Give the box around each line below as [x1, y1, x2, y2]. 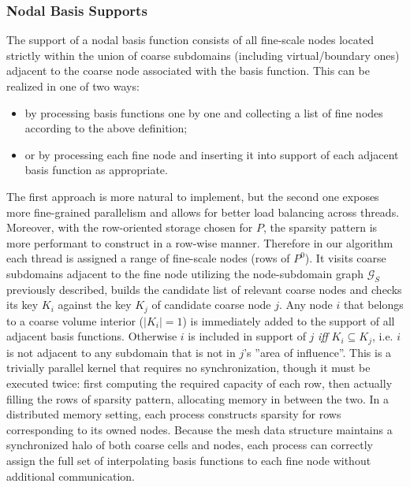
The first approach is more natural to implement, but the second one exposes [6, 188, 379, 204]
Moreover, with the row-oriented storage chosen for [6, 219, 253, 236]
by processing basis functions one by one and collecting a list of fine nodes [24, 104, 383, 121]
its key [6, 296, 39, 313]
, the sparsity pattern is [263, 219, 378, 236]
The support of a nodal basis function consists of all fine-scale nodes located [6, 32, 375, 48]
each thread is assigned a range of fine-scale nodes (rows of [6, 250, 290, 266]
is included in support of [188, 328, 306, 344]
